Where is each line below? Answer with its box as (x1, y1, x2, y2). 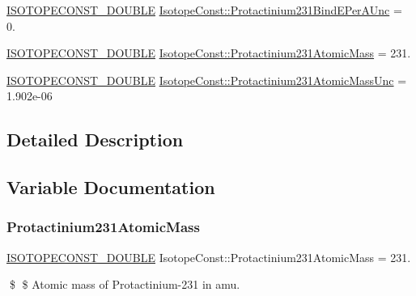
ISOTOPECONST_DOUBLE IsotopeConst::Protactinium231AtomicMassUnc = (6, 71, 407, 88)
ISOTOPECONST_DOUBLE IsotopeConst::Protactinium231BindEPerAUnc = (6, 2, 402, 18)
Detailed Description (6, 127, 184, 152)
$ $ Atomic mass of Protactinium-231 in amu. (9, 276, 240, 293)
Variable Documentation (6, 175, 215, 200)
